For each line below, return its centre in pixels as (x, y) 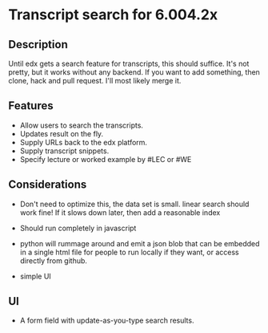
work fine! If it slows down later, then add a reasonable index (120, 212)
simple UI (36, 276)
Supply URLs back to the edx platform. (84, 142)
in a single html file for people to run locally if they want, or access (129, 252)
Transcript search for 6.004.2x (113, 15)
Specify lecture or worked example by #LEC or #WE (106, 159)
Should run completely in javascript (78, 228)
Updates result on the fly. (62, 133)
